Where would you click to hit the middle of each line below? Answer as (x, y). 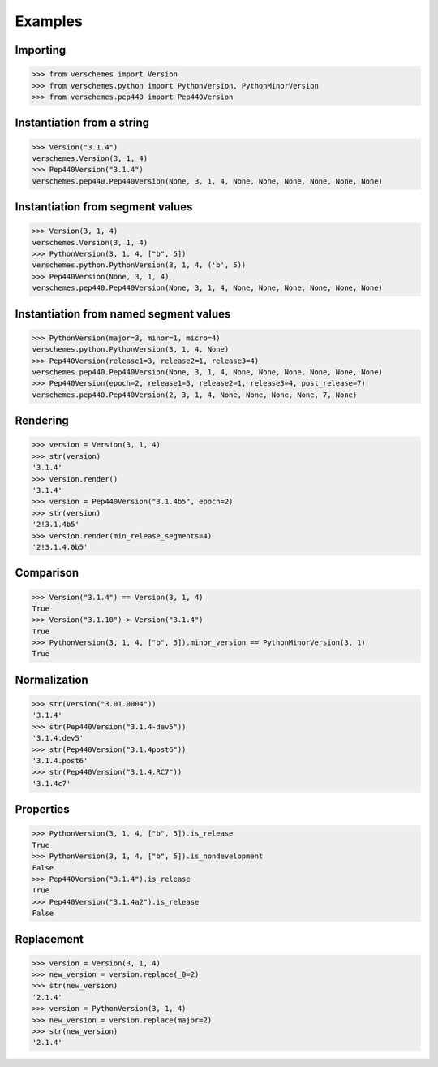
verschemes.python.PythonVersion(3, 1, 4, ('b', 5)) (139, 265)
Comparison (47, 573)
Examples (49, 21)
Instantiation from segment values (104, 207)
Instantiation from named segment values (123, 314)
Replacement (49, 939)
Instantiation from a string (82, 123)
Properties (42, 809)
